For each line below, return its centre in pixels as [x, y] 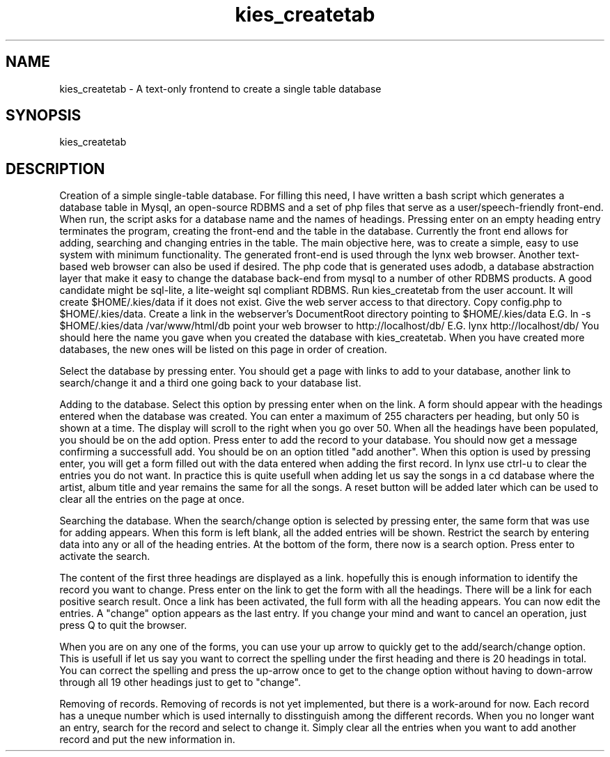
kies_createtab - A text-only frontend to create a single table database [220, 88]
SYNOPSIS [44, 116]
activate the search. [105, 556]
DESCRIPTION [55, 169]
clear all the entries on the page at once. [152, 499]
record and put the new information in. [147, 740]
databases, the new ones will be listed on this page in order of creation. [223, 350]
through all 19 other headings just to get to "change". [180, 682]
